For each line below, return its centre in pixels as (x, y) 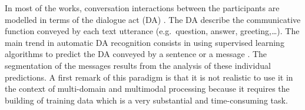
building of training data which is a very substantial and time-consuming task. (146, 100)
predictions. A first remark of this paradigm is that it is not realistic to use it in (149, 77)
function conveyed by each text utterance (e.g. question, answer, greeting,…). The (152, 31)
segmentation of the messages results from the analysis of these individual (138, 65)
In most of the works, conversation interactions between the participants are (142, 8)
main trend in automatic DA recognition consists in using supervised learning (145, 42)
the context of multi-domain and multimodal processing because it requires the (147, 89)
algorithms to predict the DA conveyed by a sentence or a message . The (136, 54)
